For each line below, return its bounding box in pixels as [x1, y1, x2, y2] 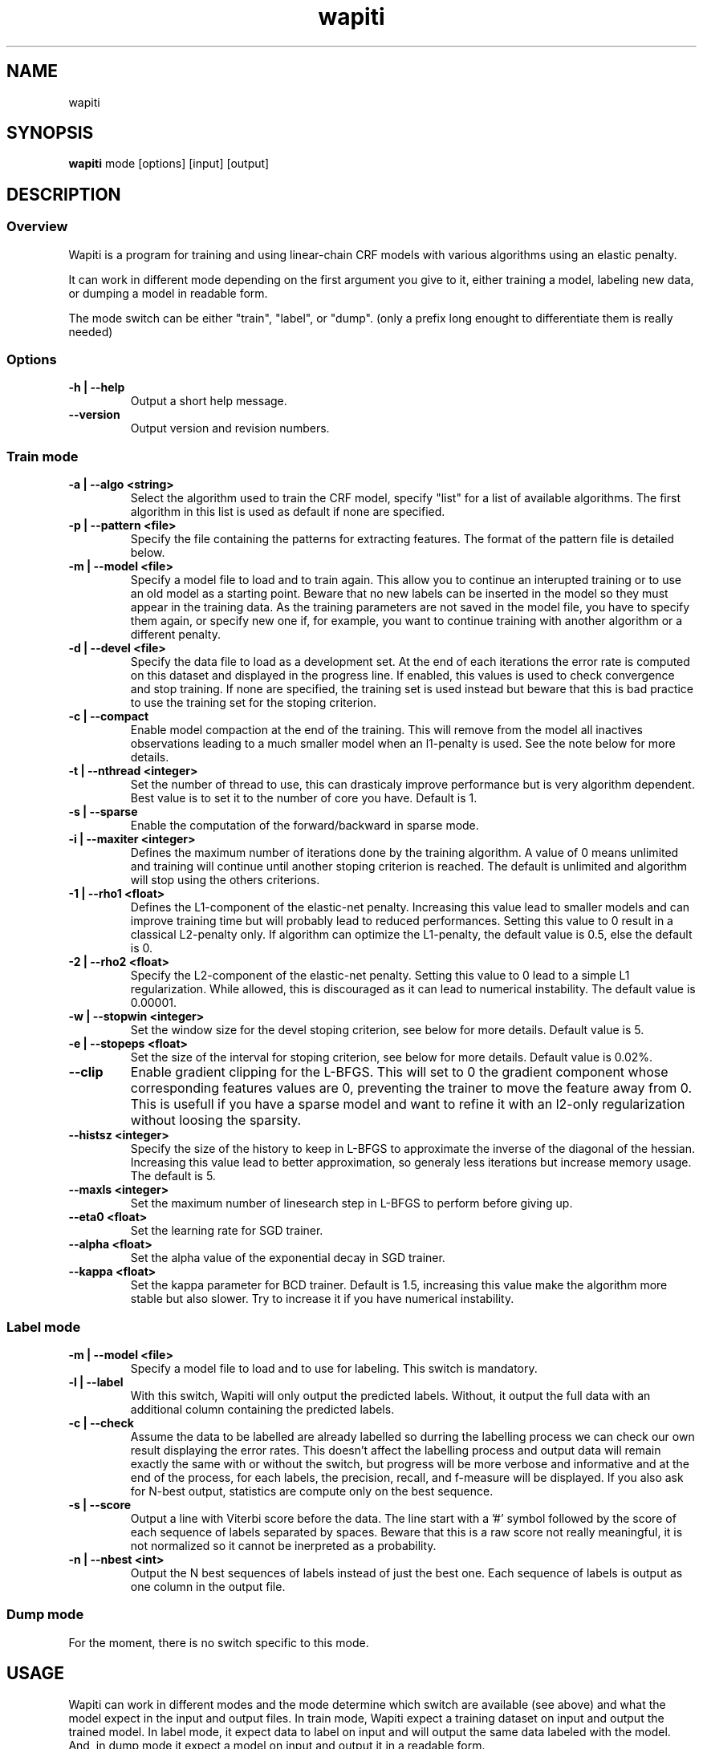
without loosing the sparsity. [130, 1112, 302, 1129]
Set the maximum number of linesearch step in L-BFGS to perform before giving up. [130, 1196, 573, 1211]
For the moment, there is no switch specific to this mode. [68, 1635, 369, 1650]
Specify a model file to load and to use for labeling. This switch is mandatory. [130, 1361, 538, 1375]
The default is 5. [130, 1169, 216, 1183]
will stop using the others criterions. [130, 873, 320, 887]
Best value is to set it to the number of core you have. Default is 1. [130, 791, 477, 806]
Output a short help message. [130, 394, 287, 408]
